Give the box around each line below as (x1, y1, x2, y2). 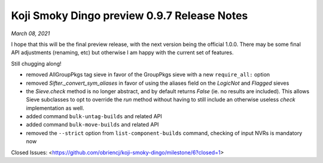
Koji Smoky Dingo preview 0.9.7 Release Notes (11, 9, 248, 22)
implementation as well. (26, 104, 84, 112)
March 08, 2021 (11, 30, 50, 37)
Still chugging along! (11, 60, 62, 67)
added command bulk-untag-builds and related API (26, 113, 163, 120)
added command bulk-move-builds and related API (26, 121, 159, 128)
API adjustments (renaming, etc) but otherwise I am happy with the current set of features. (11, 49, 234, 56)
